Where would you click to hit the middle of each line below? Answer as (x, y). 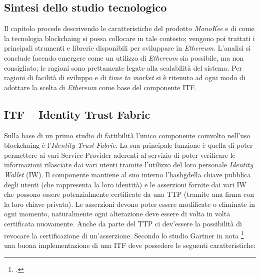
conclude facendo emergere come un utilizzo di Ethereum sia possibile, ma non (124, 57)
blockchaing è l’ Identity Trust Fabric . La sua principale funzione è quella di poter (128, 145)
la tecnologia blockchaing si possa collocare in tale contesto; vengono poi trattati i (129, 38)
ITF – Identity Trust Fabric (77, 114)
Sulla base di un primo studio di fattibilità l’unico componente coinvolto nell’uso (127, 135)
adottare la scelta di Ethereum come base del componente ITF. (100, 87)
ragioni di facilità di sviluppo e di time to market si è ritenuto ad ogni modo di (125, 77)
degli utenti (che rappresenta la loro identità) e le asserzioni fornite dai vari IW (125, 184)
